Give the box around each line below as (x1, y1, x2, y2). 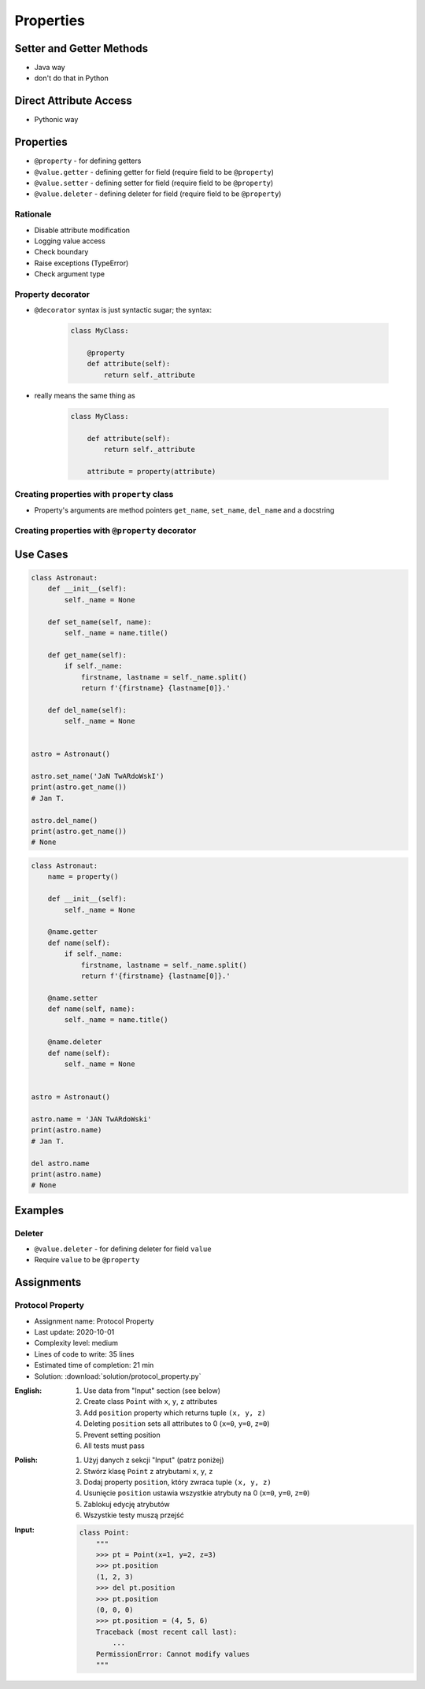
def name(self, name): (47, 1005, 135, 1013)
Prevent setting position (83, 1430, 161, 1439)
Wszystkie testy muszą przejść (83, 1510, 184, 1520)
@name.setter (47, 993, 98, 1002)
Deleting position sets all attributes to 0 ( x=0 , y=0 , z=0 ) (83, 1419, 271, 1428)
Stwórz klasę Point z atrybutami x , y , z (83, 1466, 213, 1476)
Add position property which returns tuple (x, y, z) (83, 1408, 267, 1417)
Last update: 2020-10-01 (34, 1328, 115, 1337)
